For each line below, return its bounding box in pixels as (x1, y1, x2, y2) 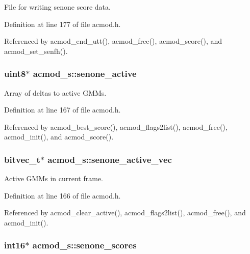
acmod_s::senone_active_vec (47, 153, 172, 165)
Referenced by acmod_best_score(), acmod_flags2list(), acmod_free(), (4, 121, 228, 132)
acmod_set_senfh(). (4, 45, 68, 56)
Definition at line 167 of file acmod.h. (4, 104, 121, 115)
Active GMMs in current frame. (4, 173, 103, 184)
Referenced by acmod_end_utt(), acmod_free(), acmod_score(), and (4, 36, 222, 46)
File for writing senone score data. (4, 2, 111, 12)
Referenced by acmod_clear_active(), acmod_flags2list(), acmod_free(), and (4, 207, 246, 218)
